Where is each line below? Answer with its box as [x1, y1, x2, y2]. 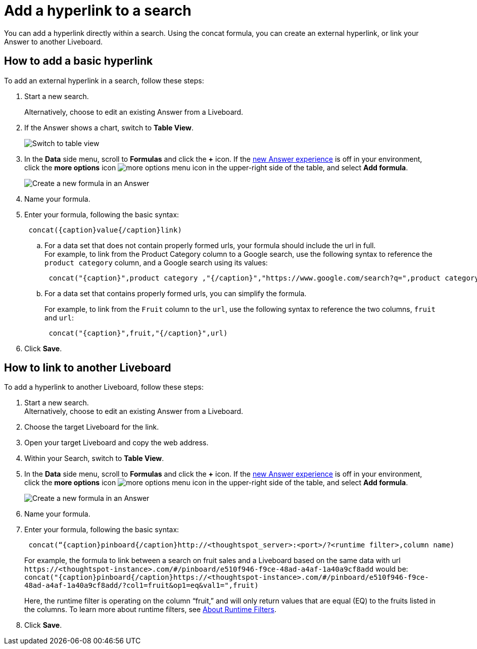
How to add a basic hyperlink [4, 55, 153, 68]
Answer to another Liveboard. [4, 37, 103, 46]
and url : [44, 313, 74, 322]
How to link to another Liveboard [4, 361, 171, 375]
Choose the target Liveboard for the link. [24, 423, 159, 432]
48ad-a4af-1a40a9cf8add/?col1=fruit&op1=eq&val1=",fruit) [24, 581, 259, 590]
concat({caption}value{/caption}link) [28, 225, 182, 234]
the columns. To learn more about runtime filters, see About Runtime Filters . [24, 605, 276, 614]
